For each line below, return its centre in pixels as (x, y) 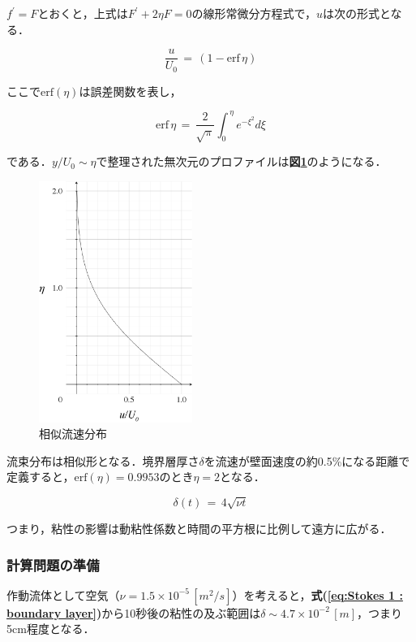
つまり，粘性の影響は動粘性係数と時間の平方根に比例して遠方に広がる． (199, 529)
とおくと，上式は (83, 13)
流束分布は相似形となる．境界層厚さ (103, 460)
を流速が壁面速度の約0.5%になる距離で (307, 460)
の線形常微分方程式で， (254, 13)
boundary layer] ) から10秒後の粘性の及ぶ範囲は (134, 612)
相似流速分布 (73, 434)
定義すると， (41, 477)
